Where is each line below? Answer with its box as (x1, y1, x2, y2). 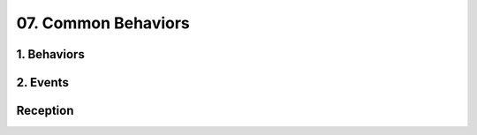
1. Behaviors (16, 47, 86, 62)
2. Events (16, 75, 70, 90)
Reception (16, 103, 74, 118)
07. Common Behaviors (16, 13, 190, 33)
